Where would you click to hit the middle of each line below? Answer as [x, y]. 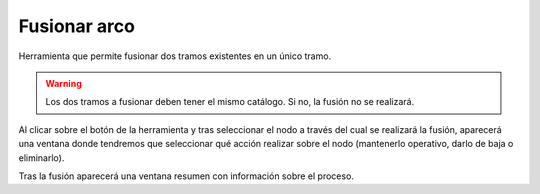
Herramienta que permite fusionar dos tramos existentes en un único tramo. [175, 56]
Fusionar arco [76, 26]
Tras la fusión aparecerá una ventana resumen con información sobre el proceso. [186, 176]
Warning [63, 83]
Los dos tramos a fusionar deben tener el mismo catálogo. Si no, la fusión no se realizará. [230, 102]
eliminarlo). [41, 157]
